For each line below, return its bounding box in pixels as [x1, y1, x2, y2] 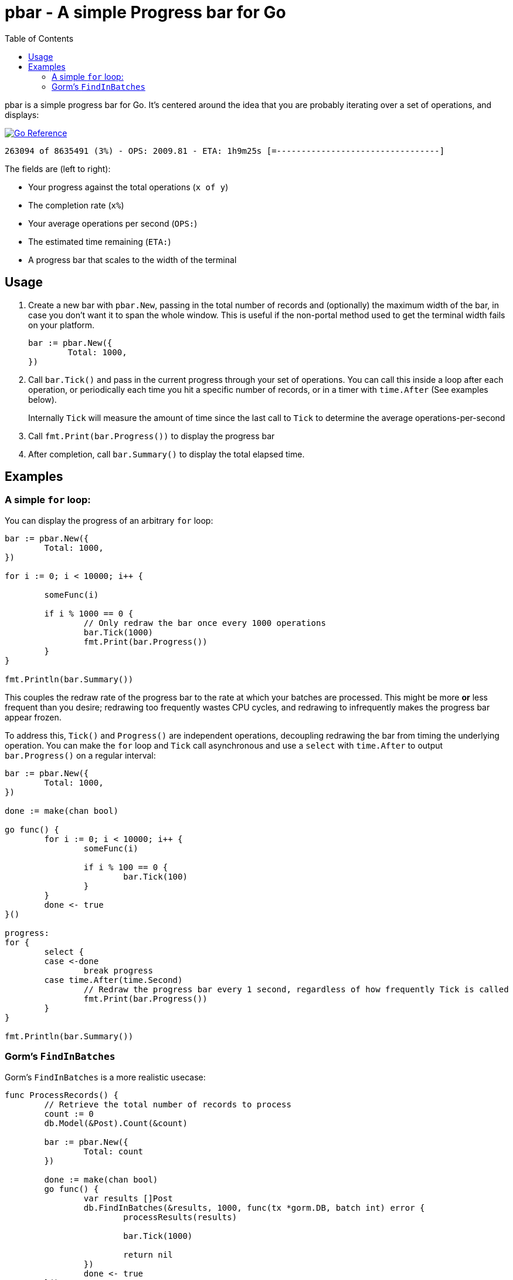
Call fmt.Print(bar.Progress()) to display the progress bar [28, 430, 275, 441]
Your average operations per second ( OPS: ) [28, 218, 198, 228]
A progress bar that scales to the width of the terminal [28, 254, 237, 265]
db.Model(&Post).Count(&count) [44, 1118, 188, 1128]
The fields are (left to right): [5, 163, 111, 174]
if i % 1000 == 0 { [44, 608, 134, 618]
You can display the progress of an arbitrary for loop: [5, 515, 213, 526]
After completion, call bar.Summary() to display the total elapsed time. [28, 449, 305, 459]
